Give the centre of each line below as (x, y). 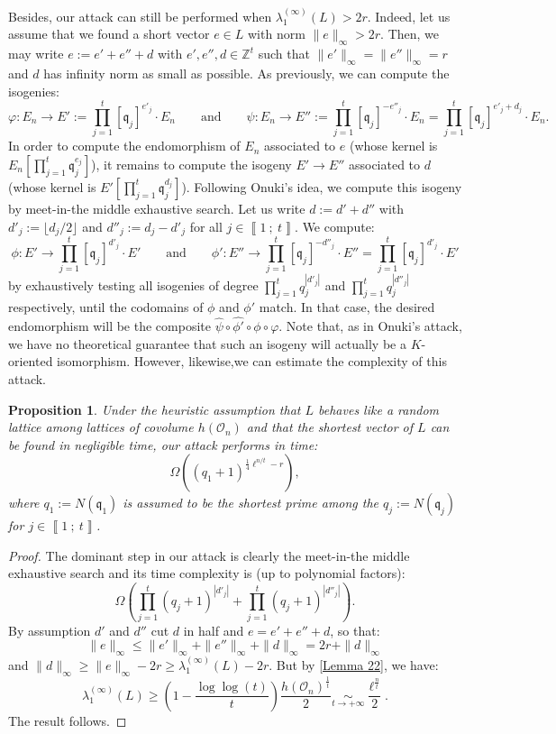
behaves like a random (379, 409)
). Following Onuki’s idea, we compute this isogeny (322, 186)
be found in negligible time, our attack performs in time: (163, 444)
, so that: (355, 630)
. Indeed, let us (409, 16)
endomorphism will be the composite (109, 326)
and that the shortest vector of (330, 427)
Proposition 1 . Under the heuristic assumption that (155, 409)
